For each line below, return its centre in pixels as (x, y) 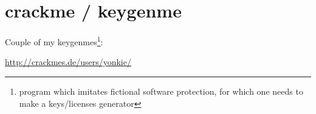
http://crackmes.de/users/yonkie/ (68, 62)
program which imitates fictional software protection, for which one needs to (161, 91)
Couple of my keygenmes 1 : (54, 41)
